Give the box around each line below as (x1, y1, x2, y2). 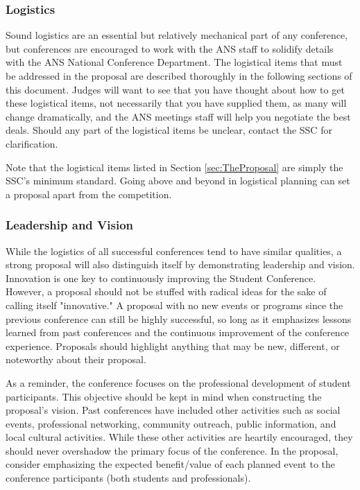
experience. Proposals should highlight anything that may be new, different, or (6, 338, 340, 353)
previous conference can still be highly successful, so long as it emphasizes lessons (6, 311, 352, 326)
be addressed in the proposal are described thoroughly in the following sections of (6, 69, 352, 82)
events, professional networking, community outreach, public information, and (6, 416, 336, 430)
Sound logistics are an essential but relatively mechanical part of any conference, (6, 28, 348, 42)
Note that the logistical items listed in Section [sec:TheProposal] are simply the (6, 159, 343, 174)
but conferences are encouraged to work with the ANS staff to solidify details (6, 41, 334, 55)
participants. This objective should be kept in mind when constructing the (6, 389, 322, 403)
